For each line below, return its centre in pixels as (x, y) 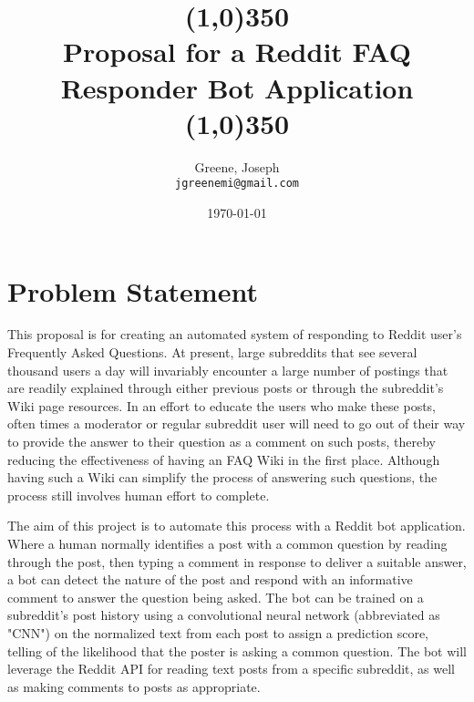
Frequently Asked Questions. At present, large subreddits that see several (212, 352)
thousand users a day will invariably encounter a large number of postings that (228, 370)
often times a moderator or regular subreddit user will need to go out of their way (237, 423)
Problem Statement (133, 290)
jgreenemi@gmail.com (237, 184)
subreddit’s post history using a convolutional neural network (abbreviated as (224, 615)
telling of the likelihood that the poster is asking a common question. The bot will (237, 650)
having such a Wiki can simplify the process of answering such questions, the (222, 477)
